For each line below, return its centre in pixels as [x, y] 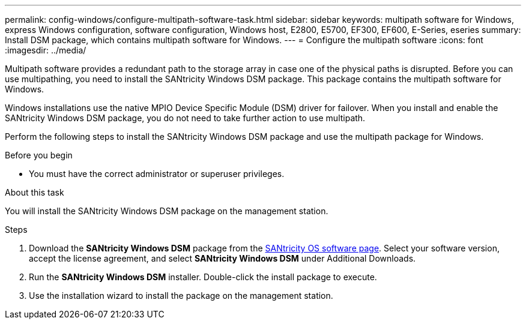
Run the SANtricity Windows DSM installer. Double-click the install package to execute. [203, 277]
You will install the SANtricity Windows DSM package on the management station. [167, 211]
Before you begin [39, 155]
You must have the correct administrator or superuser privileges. [157, 174]
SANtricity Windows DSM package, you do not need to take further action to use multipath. [185, 118]
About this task [35, 192]
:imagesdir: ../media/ [46, 50]
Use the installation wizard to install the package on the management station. [181, 295]
